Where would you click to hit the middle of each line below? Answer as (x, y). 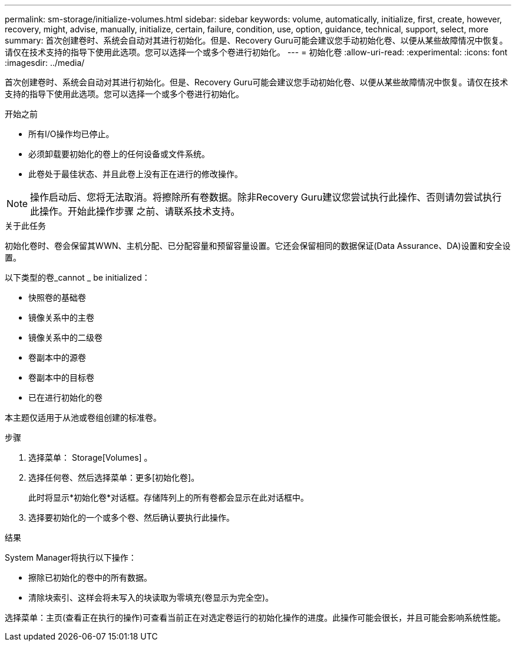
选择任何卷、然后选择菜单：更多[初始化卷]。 (114, 477)
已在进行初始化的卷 (65, 397)
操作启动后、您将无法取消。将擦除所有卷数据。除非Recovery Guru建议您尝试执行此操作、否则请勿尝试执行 (266, 197)
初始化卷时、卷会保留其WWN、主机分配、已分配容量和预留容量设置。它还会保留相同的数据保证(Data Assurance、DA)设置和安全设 (258, 246)
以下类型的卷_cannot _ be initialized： (77, 277)
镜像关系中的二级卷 (65, 337)
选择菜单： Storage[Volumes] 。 (90, 457)
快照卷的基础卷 (57, 297)
